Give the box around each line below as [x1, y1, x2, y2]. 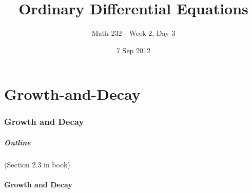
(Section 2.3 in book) [4, 159, 70, 169]
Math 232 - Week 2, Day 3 [91, 28, 176, 38]
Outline [4, 137, 31, 147]
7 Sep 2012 [116, 45, 151, 55]
